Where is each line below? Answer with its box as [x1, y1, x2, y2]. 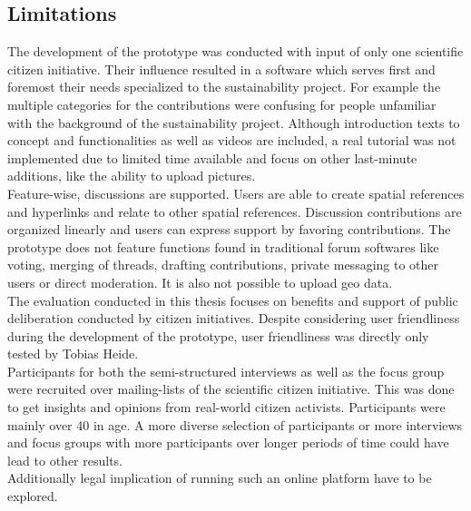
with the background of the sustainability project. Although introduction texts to [7, 113, 460, 132]
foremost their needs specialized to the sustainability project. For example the [7, 77, 441, 96]
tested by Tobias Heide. [7, 344, 139, 363]
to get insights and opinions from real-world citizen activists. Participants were [7, 398, 446, 417]
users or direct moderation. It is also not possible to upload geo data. [7, 272, 393, 291]
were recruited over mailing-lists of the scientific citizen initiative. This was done [7, 379, 455, 398]
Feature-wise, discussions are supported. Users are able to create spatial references [7, 183, 465, 202]
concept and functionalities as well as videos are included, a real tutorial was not [7, 131, 456, 150]
